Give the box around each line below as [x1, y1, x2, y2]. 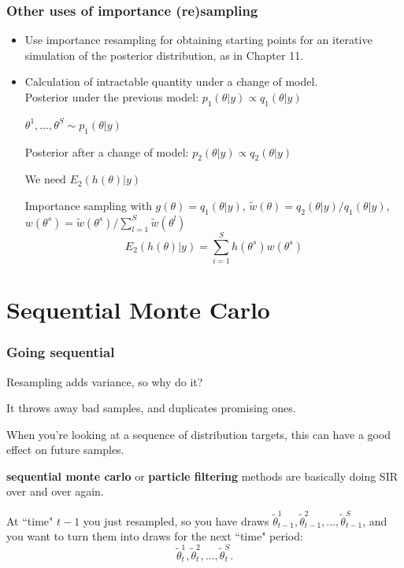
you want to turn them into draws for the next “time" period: [6, 528, 303, 544]
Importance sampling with [24, 197, 152, 213]
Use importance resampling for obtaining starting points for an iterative [24, 31, 372, 48]
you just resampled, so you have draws [83, 512, 269, 529]
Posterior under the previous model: [24, 89, 199, 105]
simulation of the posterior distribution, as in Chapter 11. [24, 46, 304, 63]
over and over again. [6, 483, 104, 500]
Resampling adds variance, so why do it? [6, 373, 203, 389]
